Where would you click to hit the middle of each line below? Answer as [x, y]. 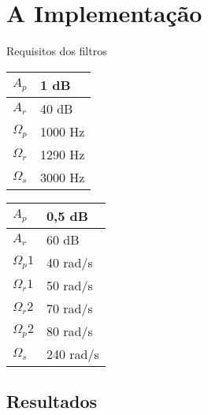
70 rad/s [69, 308]
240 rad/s [72, 353]
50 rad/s [69, 285]
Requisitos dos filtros [57, 51]
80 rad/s [69, 331]
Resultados [52, 401]
